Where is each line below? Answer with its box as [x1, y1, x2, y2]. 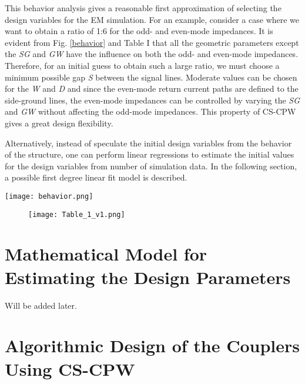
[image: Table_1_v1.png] [28, 210, 125, 219]
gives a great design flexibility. [5, 116, 113, 129]
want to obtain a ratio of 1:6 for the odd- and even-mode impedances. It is [5, 25, 273, 37]
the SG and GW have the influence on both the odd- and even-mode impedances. [5, 48, 299, 60]
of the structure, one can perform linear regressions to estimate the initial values [5, 148, 294, 161]
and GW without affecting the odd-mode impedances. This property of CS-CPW [5, 105, 296, 118]
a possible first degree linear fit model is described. [5, 171, 187, 183]
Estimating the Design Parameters [5, 265, 291, 289]
